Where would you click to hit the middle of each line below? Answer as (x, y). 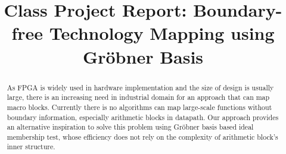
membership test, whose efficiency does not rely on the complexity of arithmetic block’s (142, 136)
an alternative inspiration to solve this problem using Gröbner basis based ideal (130, 127)
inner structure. (31, 147)
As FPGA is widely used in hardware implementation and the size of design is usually (140, 87)
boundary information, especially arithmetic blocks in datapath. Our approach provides (143, 117)
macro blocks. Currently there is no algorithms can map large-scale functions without (139, 107)
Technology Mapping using (162, 33)
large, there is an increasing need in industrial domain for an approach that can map (138, 97)
